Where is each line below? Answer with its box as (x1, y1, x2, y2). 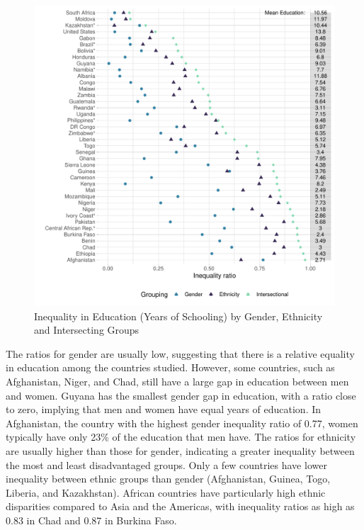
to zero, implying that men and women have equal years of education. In (6, 402, 322, 417)
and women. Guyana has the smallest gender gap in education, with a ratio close (6, 388, 356, 402)
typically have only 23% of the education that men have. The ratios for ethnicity (6, 429, 356, 444)
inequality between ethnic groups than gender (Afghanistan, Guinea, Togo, (6, 471, 331, 486)
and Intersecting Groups (34, 322, 140, 337)
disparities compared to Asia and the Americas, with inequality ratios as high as (6, 499, 355, 514)
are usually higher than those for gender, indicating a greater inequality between (6, 443, 355, 458)
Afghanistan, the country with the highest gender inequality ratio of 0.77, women (6, 415, 358, 430)
